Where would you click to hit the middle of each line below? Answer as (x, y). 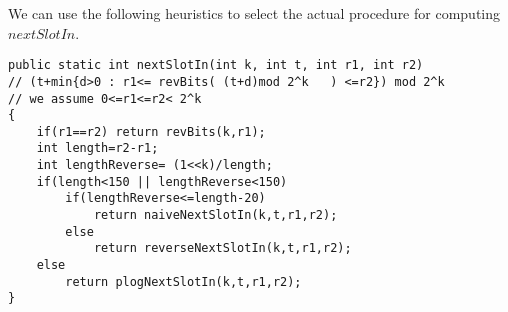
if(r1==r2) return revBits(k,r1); (151, 131)
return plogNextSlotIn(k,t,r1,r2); (183, 281)
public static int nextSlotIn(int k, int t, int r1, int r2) (216, 65)
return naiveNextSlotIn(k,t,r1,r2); (215, 215)
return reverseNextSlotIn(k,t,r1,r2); (222, 248)
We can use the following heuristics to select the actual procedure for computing (254, 13)
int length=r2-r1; (97, 148)
